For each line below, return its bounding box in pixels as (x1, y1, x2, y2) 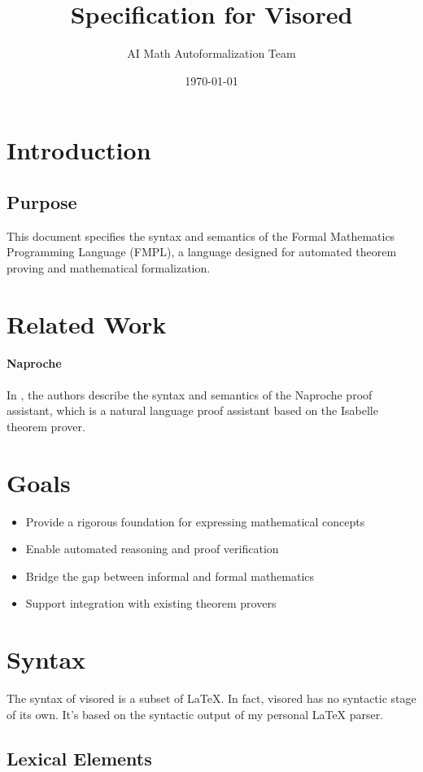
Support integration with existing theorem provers (25, 595, 277, 612)
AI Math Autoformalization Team (127, 45, 296, 62)
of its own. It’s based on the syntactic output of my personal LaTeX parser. (7, 705, 384, 722)
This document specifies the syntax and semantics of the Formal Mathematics (7, 227, 395, 244)
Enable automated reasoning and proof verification (25, 540, 279, 557)
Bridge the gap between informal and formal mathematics (25, 567, 315, 584)
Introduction (7, 133, 151, 167)
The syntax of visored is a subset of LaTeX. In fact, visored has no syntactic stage (7, 690, 416, 707)
